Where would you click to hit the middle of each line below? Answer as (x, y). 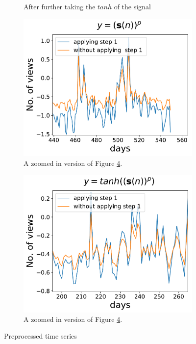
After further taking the (60, 6)
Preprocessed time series (40, 336)
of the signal (132, 6)
